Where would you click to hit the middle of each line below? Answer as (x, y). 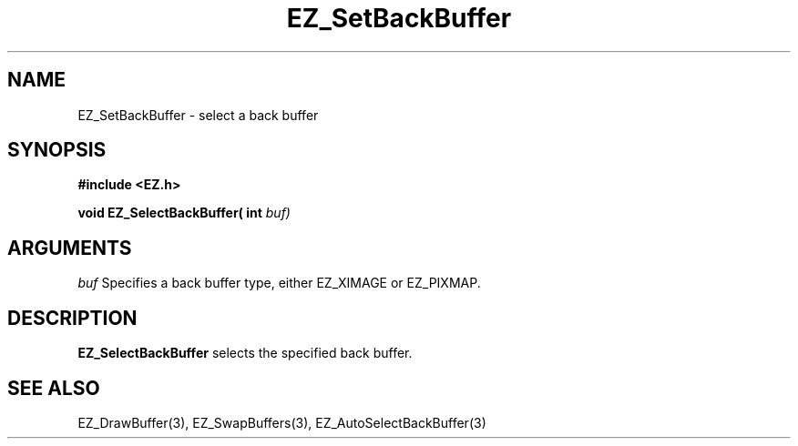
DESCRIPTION (72, 318)
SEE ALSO (54, 388)
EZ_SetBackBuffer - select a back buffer (198, 115)
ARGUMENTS (70, 248)
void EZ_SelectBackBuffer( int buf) (184, 213)
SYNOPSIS (57, 150)
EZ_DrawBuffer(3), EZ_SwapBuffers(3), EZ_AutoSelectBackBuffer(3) (282, 422)
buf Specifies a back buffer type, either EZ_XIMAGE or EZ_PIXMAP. (279, 283)
